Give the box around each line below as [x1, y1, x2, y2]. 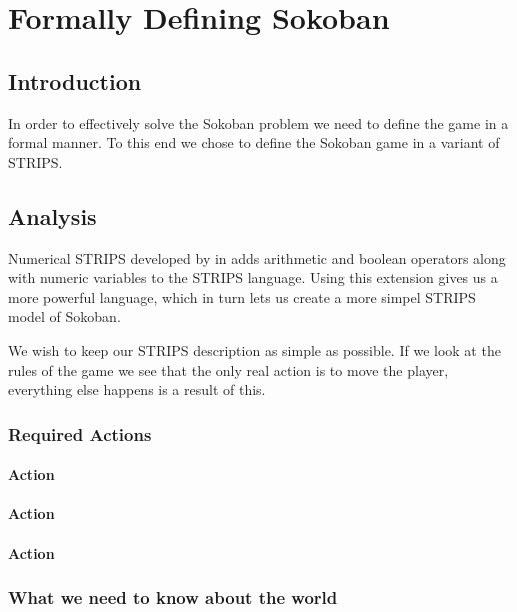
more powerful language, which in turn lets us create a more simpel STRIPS [8, 286, 476, 307]
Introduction [8, 65, 142, 96]
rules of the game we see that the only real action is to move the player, [8, 359, 449, 380]
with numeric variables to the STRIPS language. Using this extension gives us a [8, 267, 498, 288]
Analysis [8, 200, 97, 231]
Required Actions [8, 421, 152, 446]
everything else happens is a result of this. [8, 379, 266, 400]
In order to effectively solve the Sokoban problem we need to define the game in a [8, 112, 509, 133]
